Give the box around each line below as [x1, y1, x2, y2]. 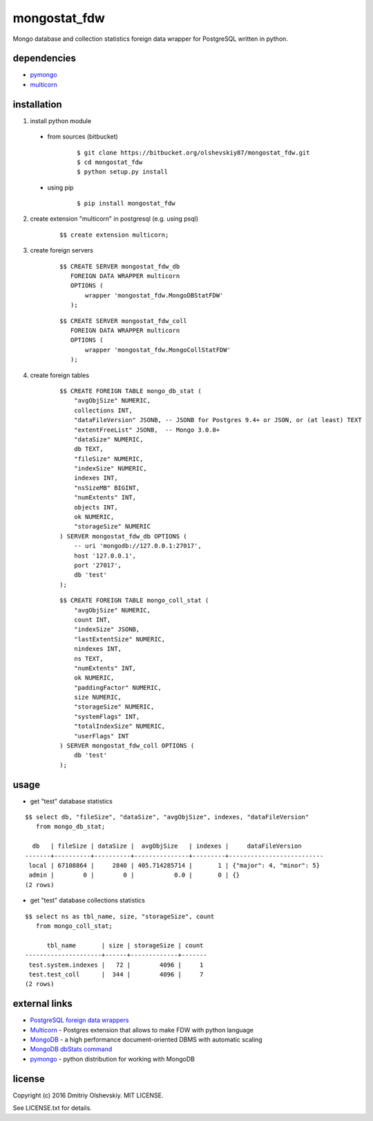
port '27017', [73, 561, 122, 569]
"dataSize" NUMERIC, [73, 435, 144, 443]
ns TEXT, [73, 655, 104, 662]
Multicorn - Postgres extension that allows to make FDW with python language [30, 1026, 254, 1034]
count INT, [73, 616, 111, 623]
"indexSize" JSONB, [73, 626, 140, 633]
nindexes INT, [73, 645, 122, 653]
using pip [47, 183, 74, 192]
